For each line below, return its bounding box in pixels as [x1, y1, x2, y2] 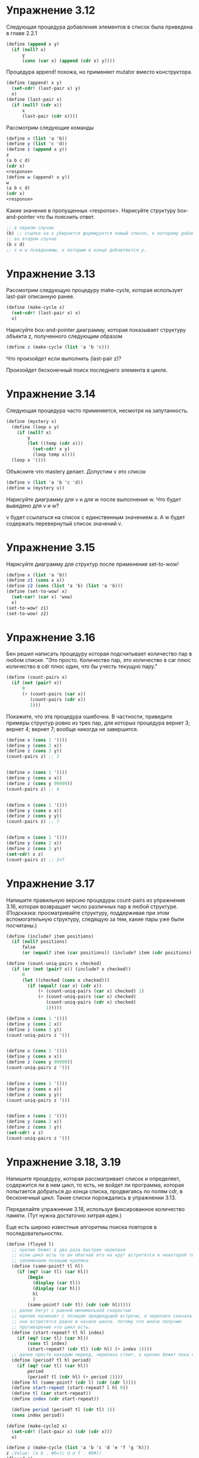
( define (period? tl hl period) [11, 1357, 92, 1363]
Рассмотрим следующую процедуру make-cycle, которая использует [6, 287, 183, 294]
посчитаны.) [6, 921, 37, 929]
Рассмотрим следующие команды [6, 124, 94, 131]
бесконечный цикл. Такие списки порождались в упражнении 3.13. [6, 1194, 176, 1201]
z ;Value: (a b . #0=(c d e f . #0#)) [6, 1450, 102, 1456]
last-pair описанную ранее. [6, 293, 75, 300]
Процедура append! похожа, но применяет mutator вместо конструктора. [6, 68, 192, 76]
